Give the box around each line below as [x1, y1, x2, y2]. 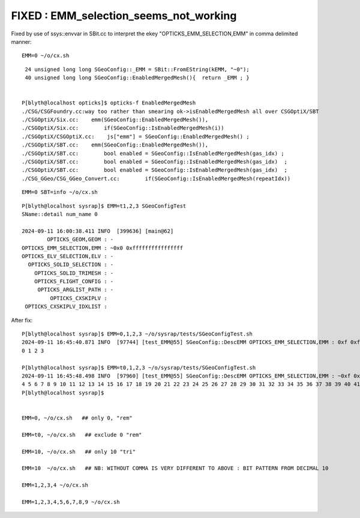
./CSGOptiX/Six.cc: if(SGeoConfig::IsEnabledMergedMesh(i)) [22, 125, 224, 131]
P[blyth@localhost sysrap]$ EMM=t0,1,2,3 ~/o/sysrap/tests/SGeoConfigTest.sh [22, 364, 256, 371]
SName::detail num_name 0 [22, 211, 98, 217]
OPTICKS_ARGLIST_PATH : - [37, 286, 114, 294]
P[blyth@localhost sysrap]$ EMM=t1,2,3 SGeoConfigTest [22, 202, 187, 209]
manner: [11, 38, 32, 45]
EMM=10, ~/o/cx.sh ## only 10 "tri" [22, 448, 136, 455]
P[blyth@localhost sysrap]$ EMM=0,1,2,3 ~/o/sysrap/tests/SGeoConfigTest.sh [22, 331, 253, 337]
